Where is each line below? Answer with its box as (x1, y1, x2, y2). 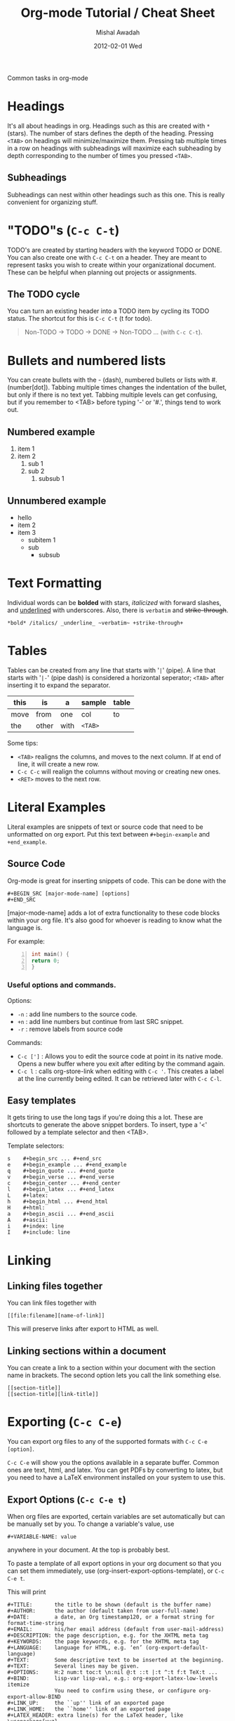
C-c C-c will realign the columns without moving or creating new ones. (17, 767, 221, 776)
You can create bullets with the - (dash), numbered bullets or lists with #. (7, 376, 217, 384)
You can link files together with (7, 1298, 97, 1307)
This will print (7, 1588, 46, 1596)
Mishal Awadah (95, 28, 140, 36)
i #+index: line (7, 1223, 65, 1230)
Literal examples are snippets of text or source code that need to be (7, 823, 203, 831)
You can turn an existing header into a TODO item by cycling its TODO (7, 307, 210, 315)
